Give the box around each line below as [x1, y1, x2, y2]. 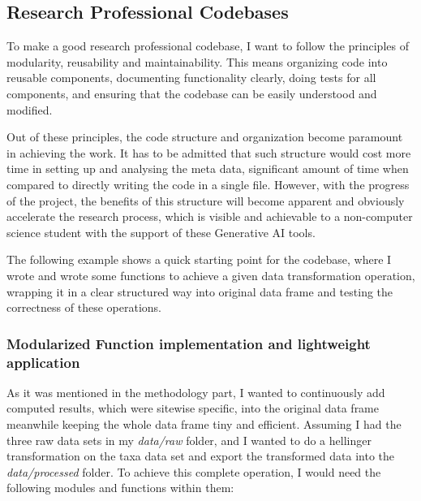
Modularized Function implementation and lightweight [6, 333, 371, 353]
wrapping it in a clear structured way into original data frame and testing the [6, 283, 393, 300]
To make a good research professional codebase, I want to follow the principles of [6, 37, 409, 54]
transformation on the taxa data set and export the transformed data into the [6, 447, 395, 464]
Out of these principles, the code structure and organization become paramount [6, 128, 403, 145]
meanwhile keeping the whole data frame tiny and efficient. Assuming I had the [6, 416, 402, 433]
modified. [6, 101, 53, 118]
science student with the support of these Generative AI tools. [6, 223, 316, 240]
